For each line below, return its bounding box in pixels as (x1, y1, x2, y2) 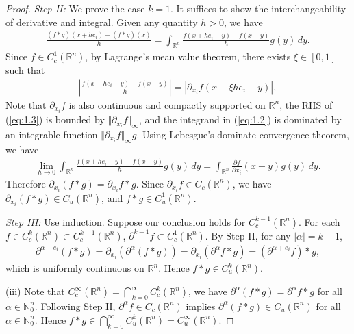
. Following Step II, (34, 298, 116, 313)
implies (186, 298, 216, 313)
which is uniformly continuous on (5, 261, 144, 275)
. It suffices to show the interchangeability (170, 1, 346, 15)
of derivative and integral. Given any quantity (5, 14, 198, 29)
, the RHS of (279, 97, 333, 112)
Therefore (5, 176, 46, 190)
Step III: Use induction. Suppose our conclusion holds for (5, 214, 246, 229)
